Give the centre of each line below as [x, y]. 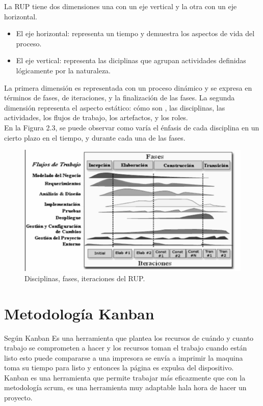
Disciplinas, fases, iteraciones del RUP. [85, 278]
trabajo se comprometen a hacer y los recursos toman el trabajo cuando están [126, 348]
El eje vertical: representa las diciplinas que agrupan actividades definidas [131, 60]
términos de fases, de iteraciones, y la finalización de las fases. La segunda [120, 98]
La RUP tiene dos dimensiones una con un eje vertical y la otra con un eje [121, 6]
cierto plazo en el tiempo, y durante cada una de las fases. [95, 137]
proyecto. [18, 398]
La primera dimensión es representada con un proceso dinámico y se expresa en [128, 87]
